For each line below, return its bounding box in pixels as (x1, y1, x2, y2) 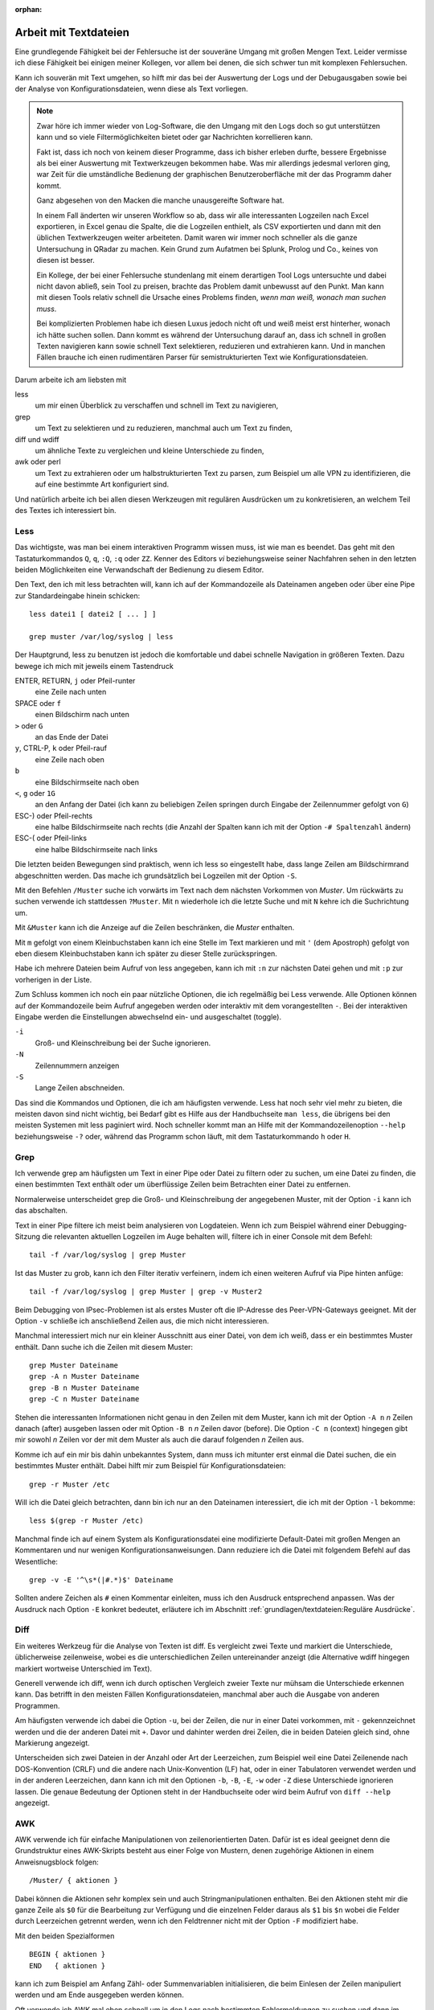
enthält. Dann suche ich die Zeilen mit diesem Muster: (14, 1342, 193, 1352)
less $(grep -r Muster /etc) (29, 1516, 144, 1525)
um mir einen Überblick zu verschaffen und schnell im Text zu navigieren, (35, 400, 279, 410)
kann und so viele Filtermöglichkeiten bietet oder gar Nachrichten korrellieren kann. (36, 133, 313, 142)
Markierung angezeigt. (14, 1737, 90, 1748)
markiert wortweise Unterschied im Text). (14, 1663, 153, 1673)
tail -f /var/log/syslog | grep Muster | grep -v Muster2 (29, 1287, 263, 1296)
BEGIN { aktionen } (29, 1950, 106, 1959)
